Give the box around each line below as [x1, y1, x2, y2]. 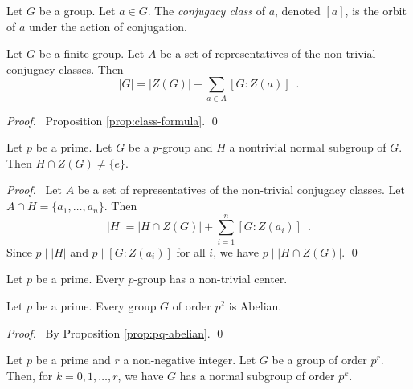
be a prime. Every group [35, 297, 157, 314]
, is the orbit [345, 2, 407, 18]
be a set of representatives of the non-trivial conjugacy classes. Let [77, 181, 405, 198]
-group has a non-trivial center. [133, 270, 288, 287]
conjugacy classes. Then [6, 60, 124, 77]
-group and [158, 139, 213, 156]
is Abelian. [228, 297, 282, 314]
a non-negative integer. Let [123, 351, 256, 368]
